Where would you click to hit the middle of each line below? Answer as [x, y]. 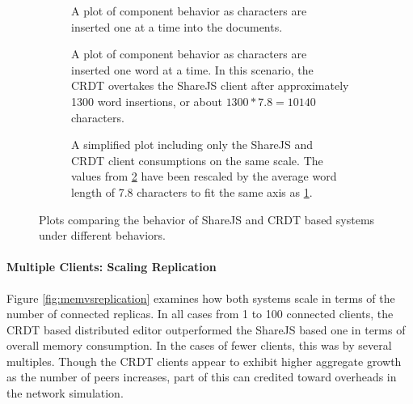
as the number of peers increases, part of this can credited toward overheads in [202, 377]
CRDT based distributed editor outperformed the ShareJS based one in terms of [206, 329]
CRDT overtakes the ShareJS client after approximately [210, 85]
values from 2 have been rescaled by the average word [204, 176]
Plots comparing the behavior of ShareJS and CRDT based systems [207, 219]
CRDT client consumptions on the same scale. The [197, 160]
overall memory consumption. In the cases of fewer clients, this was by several [199, 345]
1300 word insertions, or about [147, 101]
